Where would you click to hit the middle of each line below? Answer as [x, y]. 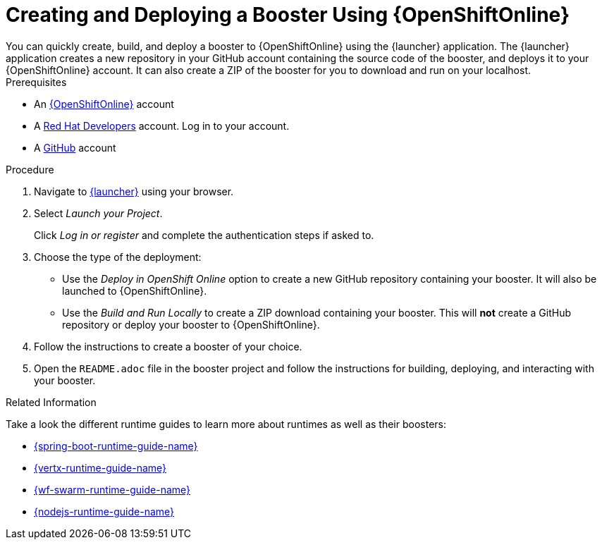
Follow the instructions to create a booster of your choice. [168, 346]
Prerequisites [36, 82]
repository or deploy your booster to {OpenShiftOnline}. [191, 324]
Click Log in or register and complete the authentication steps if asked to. [204, 235]
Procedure [30, 169]
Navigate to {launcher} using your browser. [134, 191]
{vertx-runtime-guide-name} [100, 467]
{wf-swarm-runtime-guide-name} [112, 489]
